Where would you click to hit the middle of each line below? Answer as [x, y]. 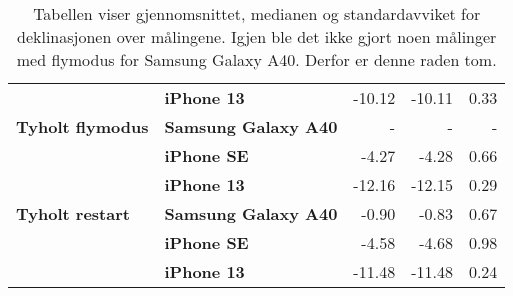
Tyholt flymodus [82, 126]
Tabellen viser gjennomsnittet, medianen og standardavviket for [257, 13]
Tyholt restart [73, 213]
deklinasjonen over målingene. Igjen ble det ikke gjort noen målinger [257, 36]
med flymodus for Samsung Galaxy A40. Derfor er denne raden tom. [256, 59]
